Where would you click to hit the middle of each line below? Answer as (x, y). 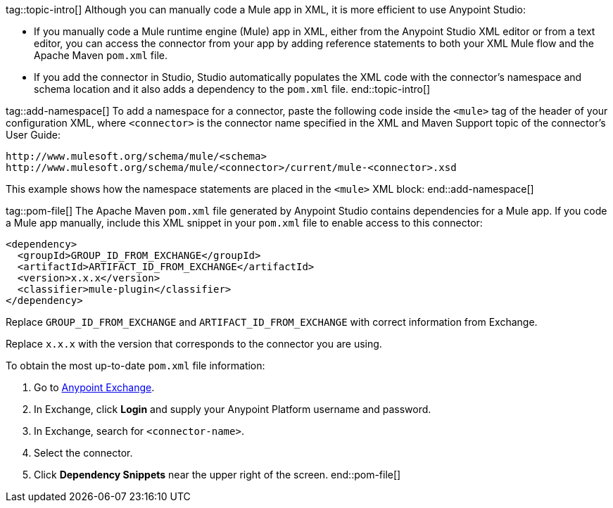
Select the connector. (83, 453)
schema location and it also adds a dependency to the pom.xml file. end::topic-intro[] (232, 89)
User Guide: (33, 135)
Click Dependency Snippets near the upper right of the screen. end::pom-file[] (217, 475)
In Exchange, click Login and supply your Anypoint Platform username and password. (233, 409)
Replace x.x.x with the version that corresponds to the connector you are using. (194, 344)
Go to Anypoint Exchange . (94, 387)
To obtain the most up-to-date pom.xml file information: (135, 366)
